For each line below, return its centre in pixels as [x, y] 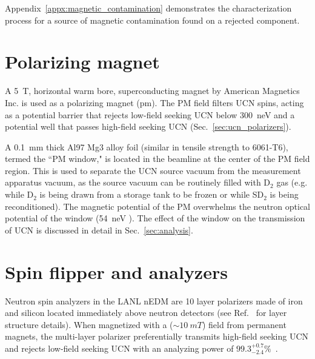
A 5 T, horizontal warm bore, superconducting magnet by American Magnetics [152, 91]
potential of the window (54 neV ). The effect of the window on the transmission [155, 218]
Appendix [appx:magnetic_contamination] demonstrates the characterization [148, 8]
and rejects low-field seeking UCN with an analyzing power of [119, 348]
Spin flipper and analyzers [116, 271]
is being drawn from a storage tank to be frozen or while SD [152, 194]
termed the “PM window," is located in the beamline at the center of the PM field [157, 159]
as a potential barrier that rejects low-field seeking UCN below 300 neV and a [150, 114]
